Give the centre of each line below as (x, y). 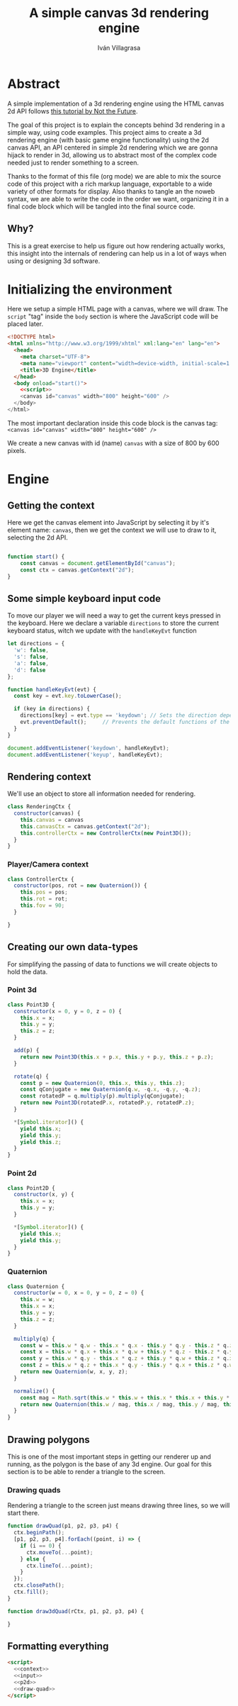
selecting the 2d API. (38, 537)
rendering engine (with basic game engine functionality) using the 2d (108, 140)
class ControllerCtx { (41, 879)
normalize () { (34, 1391)
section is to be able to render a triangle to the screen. (86, 1472)
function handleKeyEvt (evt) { (52, 689)
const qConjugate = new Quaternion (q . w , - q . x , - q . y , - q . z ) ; (111, 1090)
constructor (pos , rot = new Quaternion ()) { (80, 886)
